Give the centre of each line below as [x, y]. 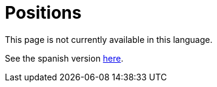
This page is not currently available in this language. [109, 39]
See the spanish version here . [64, 58]
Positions [43, 13]
